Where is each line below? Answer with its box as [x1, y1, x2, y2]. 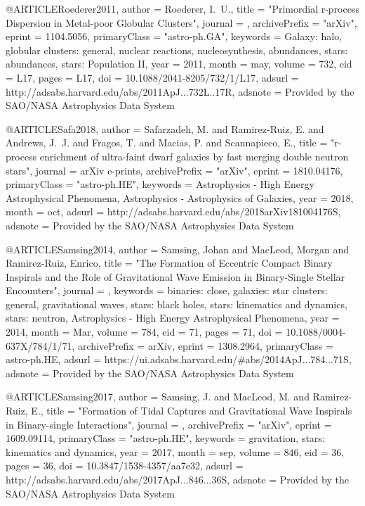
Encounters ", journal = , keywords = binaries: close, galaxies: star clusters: [6, 283, 328, 298]
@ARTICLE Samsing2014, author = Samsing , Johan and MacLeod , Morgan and [6, 241, 349, 256]
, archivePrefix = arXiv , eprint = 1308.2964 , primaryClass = [72, 338, 333, 353]
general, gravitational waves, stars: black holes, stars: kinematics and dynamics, [6, 296, 347, 311]
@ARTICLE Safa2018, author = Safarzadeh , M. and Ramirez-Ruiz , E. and [6, 121, 324, 136]
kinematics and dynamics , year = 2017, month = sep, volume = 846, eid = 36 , [6, 444, 345, 459]
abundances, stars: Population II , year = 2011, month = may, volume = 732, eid [6, 56, 352, 71]
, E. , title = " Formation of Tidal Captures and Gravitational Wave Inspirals [25, 403, 352, 418]
